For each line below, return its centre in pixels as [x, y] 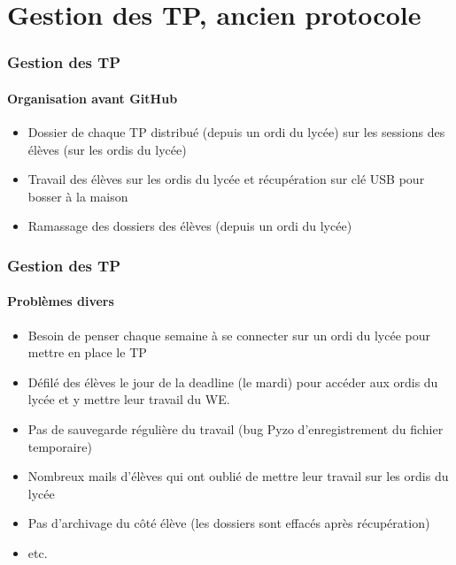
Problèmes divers [61, 301]
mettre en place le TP [87, 352]
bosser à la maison [78, 196]
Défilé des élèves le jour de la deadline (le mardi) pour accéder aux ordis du [233, 382]
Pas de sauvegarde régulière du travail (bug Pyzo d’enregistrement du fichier [236, 429]
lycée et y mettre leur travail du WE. [129, 399]
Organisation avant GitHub [93, 98]
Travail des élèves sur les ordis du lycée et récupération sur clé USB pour [226, 179]
